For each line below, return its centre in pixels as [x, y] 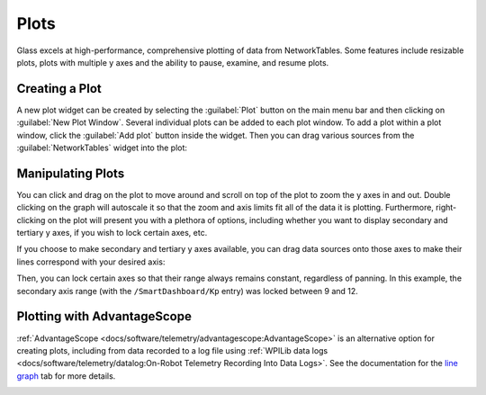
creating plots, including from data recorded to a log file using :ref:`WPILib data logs [172, 350]
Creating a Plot [59, 89]
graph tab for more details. [66, 376]
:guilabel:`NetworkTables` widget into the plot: [102, 148]
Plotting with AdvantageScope [104, 316]
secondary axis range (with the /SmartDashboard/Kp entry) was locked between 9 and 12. [188, 291]
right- [446, 208]
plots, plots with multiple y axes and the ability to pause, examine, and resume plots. [173, 62]
